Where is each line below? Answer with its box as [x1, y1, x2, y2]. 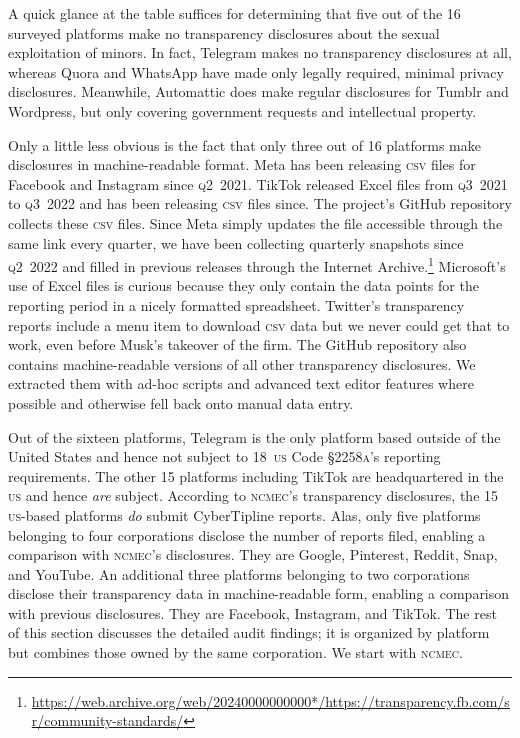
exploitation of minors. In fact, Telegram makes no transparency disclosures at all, [8, 42, 512, 63]
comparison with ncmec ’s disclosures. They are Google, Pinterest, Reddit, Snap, [8, 544, 498, 565]
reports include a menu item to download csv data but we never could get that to [8, 314, 510, 335]
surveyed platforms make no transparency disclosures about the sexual [8, 22, 440, 43]
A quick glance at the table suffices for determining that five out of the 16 [8, 3, 461, 23]
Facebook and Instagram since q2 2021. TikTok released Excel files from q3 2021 [8, 173, 508, 194]
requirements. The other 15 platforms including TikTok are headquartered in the [8, 465, 504, 486]
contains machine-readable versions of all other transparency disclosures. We [8, 353, 476, 374]
